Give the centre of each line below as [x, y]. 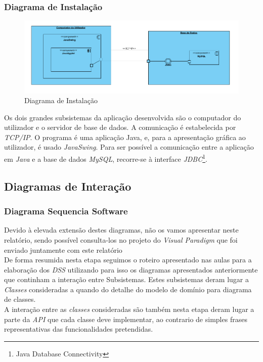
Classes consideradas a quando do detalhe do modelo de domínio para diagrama [128, 289]
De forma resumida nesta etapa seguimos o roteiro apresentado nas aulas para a [128, 260]
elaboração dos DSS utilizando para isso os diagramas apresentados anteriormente [131, 269]
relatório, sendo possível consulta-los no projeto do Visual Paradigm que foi [121, 239]
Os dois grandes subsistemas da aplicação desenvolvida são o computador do [123, 117]
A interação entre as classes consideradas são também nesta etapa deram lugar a [129, 309]
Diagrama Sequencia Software [66, 211]
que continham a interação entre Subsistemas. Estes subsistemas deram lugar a [126, 279]
